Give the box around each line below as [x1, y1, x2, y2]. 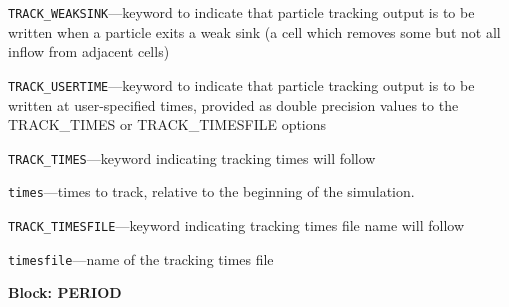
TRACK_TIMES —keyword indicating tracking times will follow [8, 147, 376, 168]
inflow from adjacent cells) [8, 41, 170, 62]
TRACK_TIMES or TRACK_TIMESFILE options [8, 114, 327, 135]
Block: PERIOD [8, 282, 122, 303]
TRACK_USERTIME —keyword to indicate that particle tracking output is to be [8, 74, 475, 95]
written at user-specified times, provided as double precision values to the [8, 94, 459, 115]
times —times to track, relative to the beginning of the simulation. [8, 181, 415, 202]
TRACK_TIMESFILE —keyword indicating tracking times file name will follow [8, 215, 464, 235]
